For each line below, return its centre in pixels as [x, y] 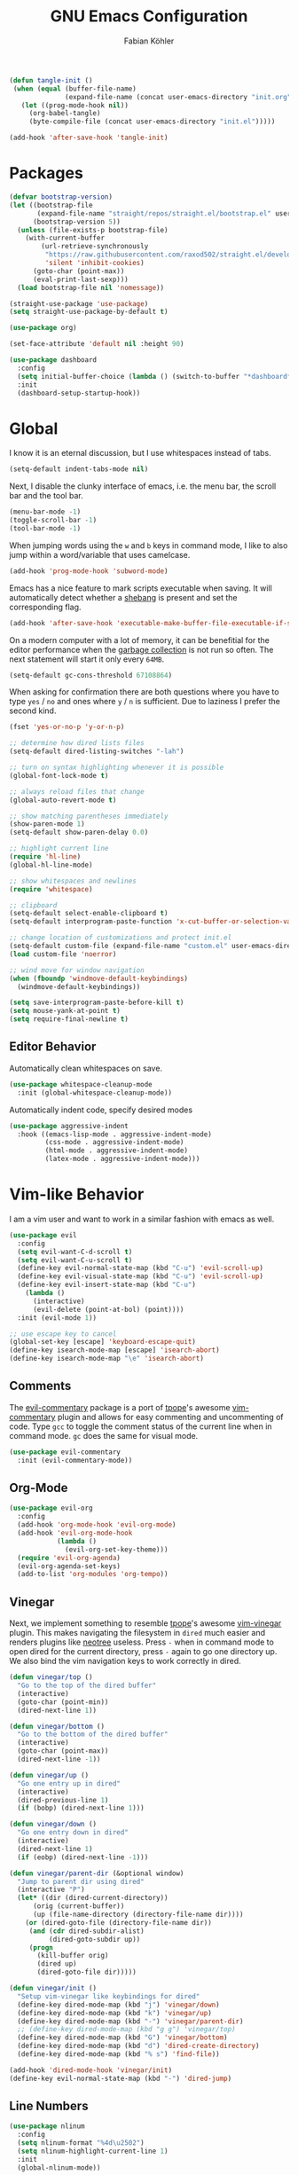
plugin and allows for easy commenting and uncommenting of [170, 1417]
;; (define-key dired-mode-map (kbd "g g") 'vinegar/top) [127, 2030]
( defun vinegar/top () [51, 1677]
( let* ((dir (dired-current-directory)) [93, 1898]
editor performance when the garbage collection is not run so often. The [141, 649]
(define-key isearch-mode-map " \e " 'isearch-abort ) [106, 1359]
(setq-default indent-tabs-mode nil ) [79, 469]
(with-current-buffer [65, 238]
